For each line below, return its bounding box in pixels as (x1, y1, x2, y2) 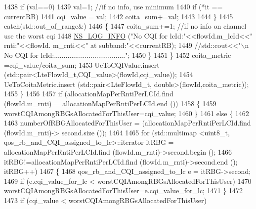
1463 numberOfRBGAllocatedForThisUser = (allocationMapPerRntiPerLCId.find (4, 118, 251, 128)
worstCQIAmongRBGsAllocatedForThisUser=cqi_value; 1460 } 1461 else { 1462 (4, 108, 249, 118)
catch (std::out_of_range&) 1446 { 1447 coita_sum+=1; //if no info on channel (4, 21, 247, 31)
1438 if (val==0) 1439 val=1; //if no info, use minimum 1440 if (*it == (4, 1, 223, 11)
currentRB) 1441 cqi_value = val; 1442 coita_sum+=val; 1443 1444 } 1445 (4, 11, 233, 21)
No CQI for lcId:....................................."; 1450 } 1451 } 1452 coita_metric (4, 49, 231, 60)
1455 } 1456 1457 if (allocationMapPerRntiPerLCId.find (4, 88, 173, 99)
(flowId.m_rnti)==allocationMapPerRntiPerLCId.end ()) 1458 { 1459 (4, 98, 216, 108)
